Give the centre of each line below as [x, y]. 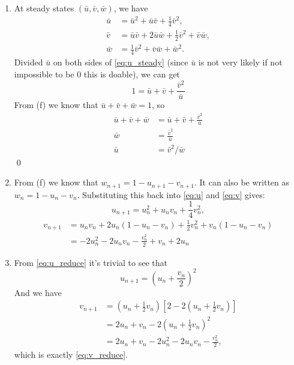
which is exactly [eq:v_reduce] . [71, 354]
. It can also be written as [242, 182]
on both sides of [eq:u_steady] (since [121, 62]
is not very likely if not [240, 62]
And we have [38, 292]
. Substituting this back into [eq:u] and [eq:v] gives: [171, 194]
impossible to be [44, 74]
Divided [28, 62]
